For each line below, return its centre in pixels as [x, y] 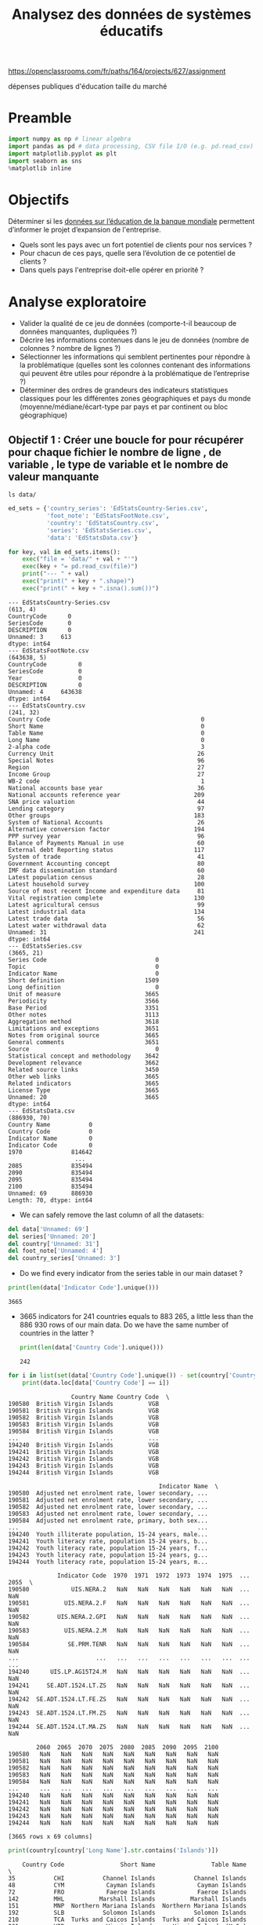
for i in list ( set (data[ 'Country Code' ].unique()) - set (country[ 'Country [133, 1375]
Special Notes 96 [106, 760]
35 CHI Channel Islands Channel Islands [127, 1878]
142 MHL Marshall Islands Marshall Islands [127, 1899]
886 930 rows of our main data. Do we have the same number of [124, 1325]
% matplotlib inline [40, 168]
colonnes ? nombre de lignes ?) [70, 349]
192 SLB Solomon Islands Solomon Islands [127, 1912]
